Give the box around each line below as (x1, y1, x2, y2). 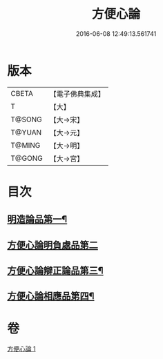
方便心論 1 (7, 345, 36, 353)
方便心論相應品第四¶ (7, 291, 95, 302)
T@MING (10, 140, 41, 150)
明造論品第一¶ (7, 213, 68, 225)
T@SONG (10, 115, 43, 124)
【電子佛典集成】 (49, 89, 105, 99)
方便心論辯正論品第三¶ (7, 265, 104, 277)
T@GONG (10, 153, 43, 163)
